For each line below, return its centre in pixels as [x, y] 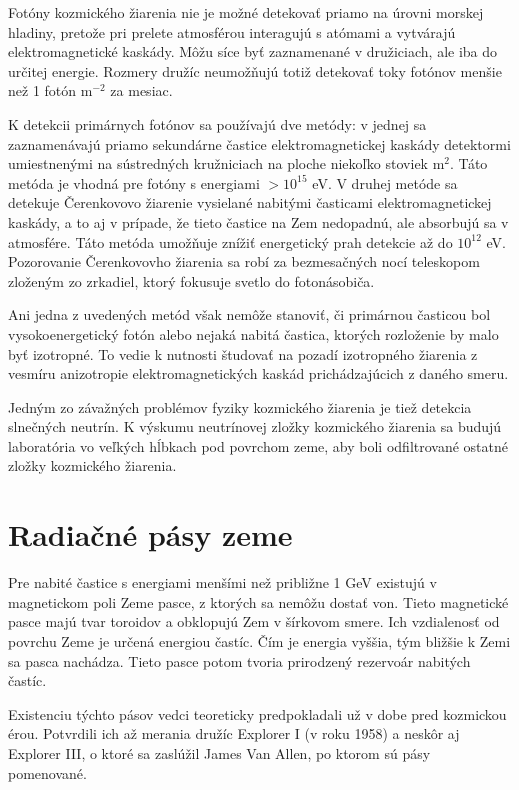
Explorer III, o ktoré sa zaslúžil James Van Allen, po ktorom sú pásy [219, 752]
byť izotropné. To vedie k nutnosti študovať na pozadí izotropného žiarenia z [243, 353]
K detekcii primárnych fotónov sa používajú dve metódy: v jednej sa [217, 123]
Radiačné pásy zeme [150, 534]
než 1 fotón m [50, 90]
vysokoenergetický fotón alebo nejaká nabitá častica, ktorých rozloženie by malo [253, 333]
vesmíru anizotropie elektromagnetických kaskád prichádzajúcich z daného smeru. [258, 373]
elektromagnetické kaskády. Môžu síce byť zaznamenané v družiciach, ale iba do [253, 51]
